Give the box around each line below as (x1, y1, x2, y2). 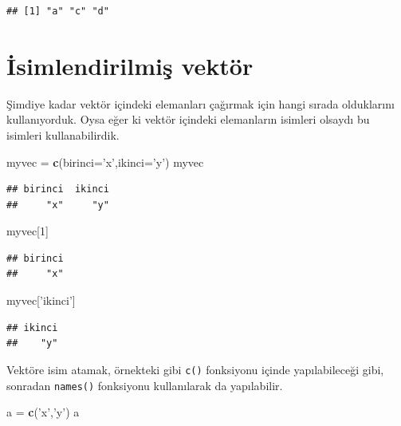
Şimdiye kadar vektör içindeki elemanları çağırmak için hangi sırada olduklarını (6, 95, 395, 112)
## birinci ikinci (6, 183, 109, 195)
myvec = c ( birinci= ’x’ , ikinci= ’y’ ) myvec (6, 153, 204, 170)
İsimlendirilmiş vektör (6, 49, 254, 81)
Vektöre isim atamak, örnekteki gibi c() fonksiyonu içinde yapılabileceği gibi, (6, 361, 384, 377)
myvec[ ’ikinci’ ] (6, 292, 76, 309)
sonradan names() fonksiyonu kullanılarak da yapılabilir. (6, 377, 283, 393)
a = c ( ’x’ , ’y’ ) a (6, 404, 80, 420)
